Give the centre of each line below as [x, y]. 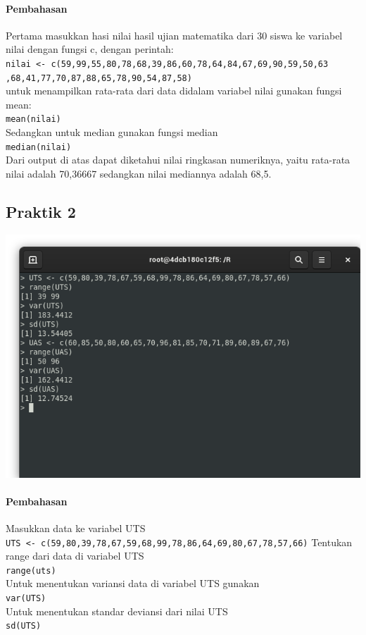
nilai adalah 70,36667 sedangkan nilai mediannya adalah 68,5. [139, 173]
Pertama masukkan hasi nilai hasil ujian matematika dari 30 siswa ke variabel [174, 35]
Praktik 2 [41, 211]
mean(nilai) [33, 119]
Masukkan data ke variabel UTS [76, 528]
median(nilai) [39, 147]
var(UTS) [26, 599]
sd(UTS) [24, 626]
